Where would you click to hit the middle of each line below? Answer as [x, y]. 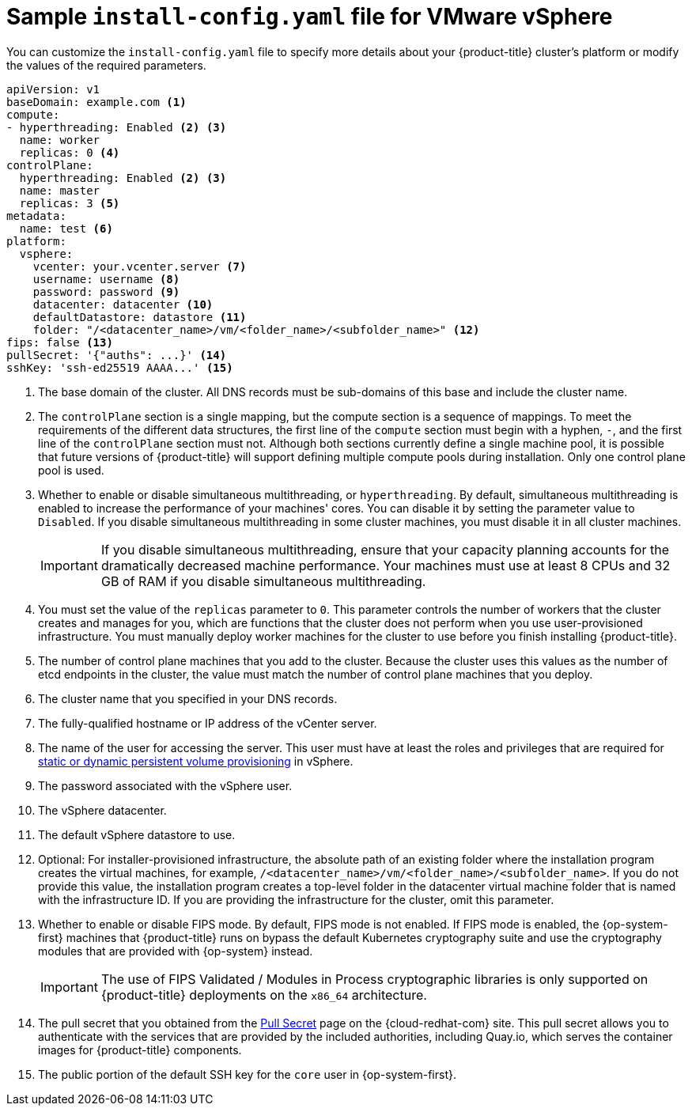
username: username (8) [106, 279]
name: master [60, 190]
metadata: [36, 216]
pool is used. [71, 470]
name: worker [60, 140]
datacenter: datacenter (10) [123, 304]
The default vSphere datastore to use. [137, 834]
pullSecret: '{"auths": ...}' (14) [117, 355]
